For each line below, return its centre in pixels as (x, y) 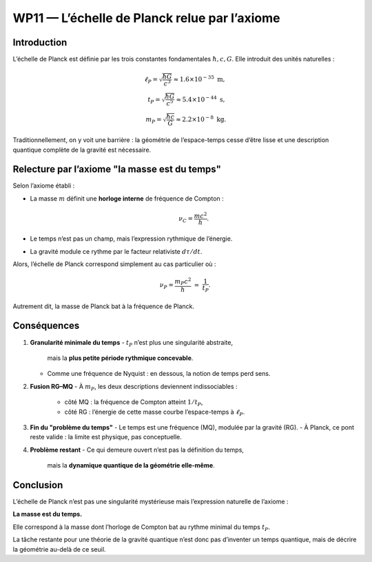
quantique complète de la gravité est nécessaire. (82, 150)
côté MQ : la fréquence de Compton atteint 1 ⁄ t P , (134, 403)
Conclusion (38, 485)
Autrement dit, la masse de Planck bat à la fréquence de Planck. (104, 306)
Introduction (40, 42)
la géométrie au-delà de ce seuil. (59, 549)
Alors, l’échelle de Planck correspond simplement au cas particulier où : (114, 264)
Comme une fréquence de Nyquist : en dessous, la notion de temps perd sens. (159, 374)
